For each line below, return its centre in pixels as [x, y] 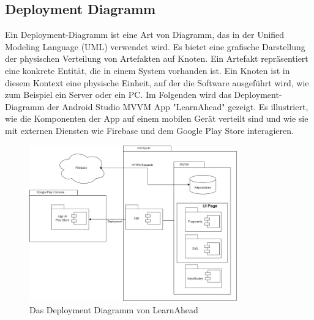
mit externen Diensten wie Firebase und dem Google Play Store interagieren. [149, 130]
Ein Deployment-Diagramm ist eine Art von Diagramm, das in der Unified [145, 35]
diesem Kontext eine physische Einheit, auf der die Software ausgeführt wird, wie [157, 82]
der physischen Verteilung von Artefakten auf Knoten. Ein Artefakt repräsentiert [157, 58]
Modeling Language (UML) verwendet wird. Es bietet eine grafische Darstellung [155, 46]
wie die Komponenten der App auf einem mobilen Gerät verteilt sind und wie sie [157, 118]
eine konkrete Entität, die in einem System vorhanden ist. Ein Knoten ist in [148, 70]
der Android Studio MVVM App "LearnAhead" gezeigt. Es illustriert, [178, 106]
